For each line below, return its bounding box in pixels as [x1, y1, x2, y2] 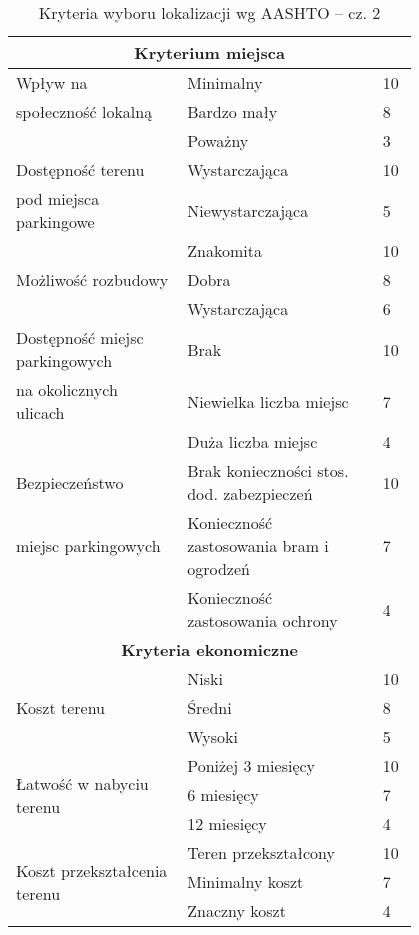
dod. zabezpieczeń [187, 482, 313, 505]
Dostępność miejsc [16, 326, 144, 349]
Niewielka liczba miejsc [187, 389, 349, 413]
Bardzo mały [187, 100, 278, 123]
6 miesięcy [187, 783, 259, 806]
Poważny [187, 129, 249, 152]
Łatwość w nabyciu [16, 771, 149, 795]
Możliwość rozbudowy [16, 268, 169, 291]
